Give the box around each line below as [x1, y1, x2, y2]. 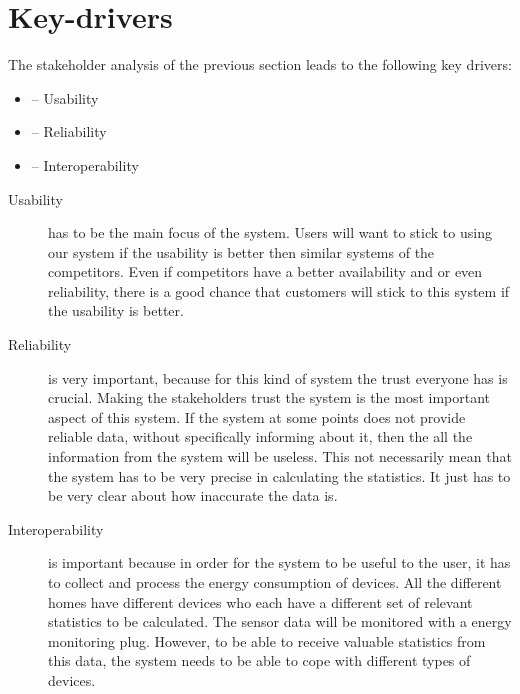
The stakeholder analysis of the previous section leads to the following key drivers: [8, 54, 512, 75]
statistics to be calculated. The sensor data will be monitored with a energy [48, 611, 512, 632]
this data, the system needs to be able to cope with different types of [48, 650, 471, 671]
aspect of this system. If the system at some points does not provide [48, 406, 466, 427]
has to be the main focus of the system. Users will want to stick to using [48, 222, 492, 243]
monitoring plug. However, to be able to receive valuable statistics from [48, 630, 486, 651]
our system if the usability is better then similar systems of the [48, 241, 435, 262]
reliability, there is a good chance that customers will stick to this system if [48, 280, 510, 301]
